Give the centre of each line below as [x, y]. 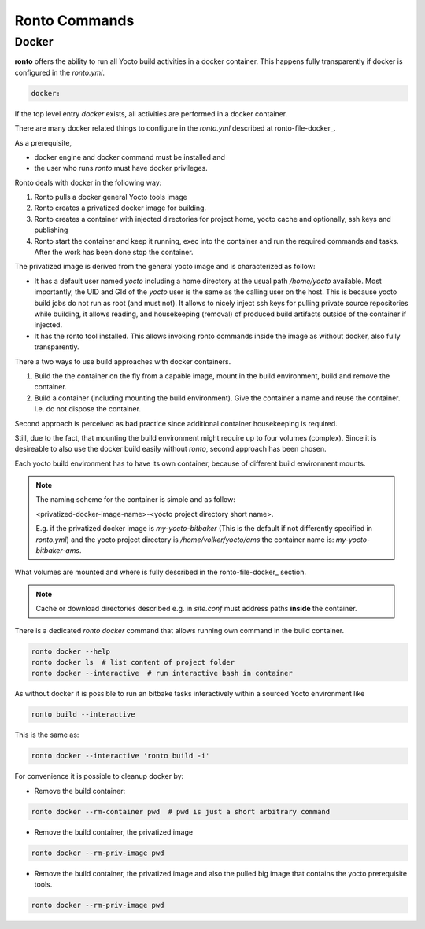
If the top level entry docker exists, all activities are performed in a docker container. [151, 113]
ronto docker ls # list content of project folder [133, 662]
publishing [51, 230]
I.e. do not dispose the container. [88, 409]
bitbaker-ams [58, 551]
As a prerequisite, [43, 142]
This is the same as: [47, 735]
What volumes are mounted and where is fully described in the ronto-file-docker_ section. [161, 572]
